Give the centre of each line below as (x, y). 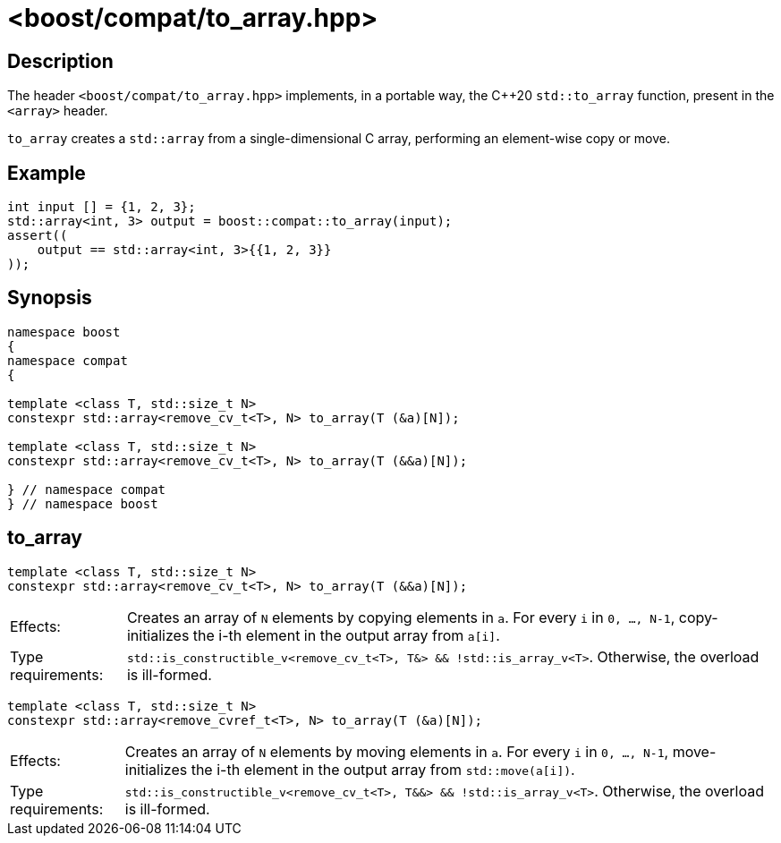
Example (47, 173)
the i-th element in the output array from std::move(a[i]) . (383, 769)
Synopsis (50, 298)
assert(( (38, 236)
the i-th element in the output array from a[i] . (346, 635)
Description (60, 61)
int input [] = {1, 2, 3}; (102, 207)
